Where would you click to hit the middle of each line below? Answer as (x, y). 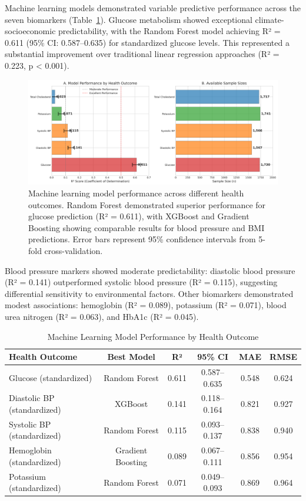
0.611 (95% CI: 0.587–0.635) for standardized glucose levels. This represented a (147, 42)
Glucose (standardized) (51, 377)
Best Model (131, 357)
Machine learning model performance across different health (136, 193)
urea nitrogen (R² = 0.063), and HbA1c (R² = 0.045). (102, 316)
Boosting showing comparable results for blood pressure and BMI (147, 227)
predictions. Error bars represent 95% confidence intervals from (142, 239)
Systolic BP (30, 424)
